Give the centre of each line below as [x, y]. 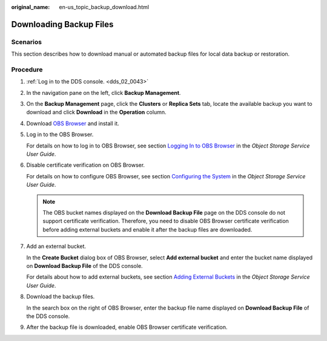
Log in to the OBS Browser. [60, 135]
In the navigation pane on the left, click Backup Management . [104, 93]
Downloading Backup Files [62, 24]
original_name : [31, 7]
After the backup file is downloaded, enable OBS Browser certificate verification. [127, 327]
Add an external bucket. [56, 246]
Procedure [27, 70]
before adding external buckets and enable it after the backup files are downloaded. [147, 229]
